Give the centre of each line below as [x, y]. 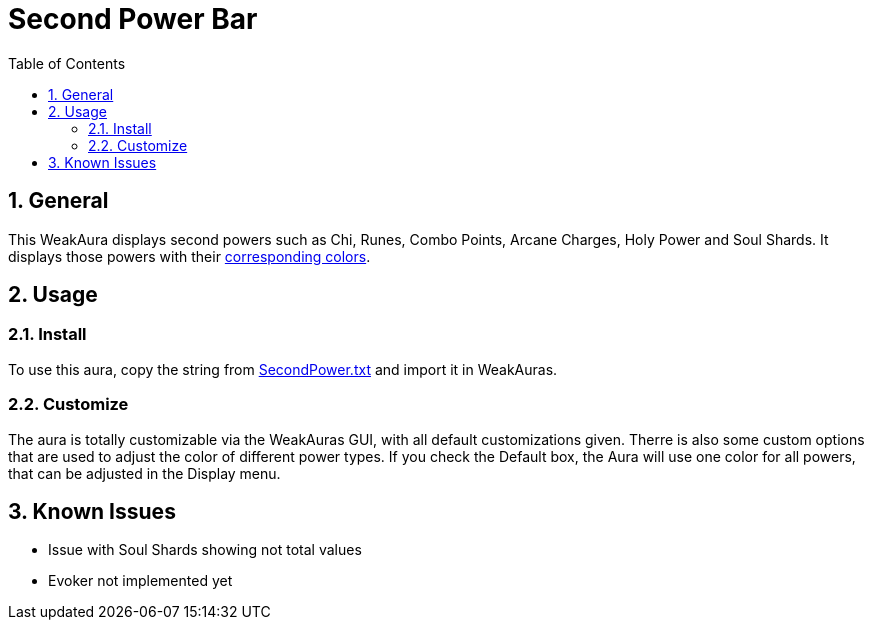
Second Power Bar [133, 19]
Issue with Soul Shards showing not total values [205, 550]
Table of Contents [67, 63]
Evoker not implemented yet [140, 581]
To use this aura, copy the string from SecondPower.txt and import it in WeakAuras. [283, 369]
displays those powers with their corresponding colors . [189, 256]
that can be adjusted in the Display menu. [144, 473]
